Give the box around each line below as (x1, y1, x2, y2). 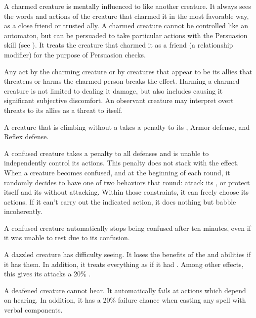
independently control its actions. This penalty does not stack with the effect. (4, 158, 239, 168)
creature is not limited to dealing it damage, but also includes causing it (4, 85, 223, 96)
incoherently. (4, 206, 43, 216)
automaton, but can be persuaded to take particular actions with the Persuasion (4, 30, 248, 40)
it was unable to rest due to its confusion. (4, 232, 130, 243)
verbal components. (4, 305, 63, 315)
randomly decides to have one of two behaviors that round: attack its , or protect (4, 177, 250, 187)
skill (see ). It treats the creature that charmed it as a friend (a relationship (4, 40, 233, 50)
